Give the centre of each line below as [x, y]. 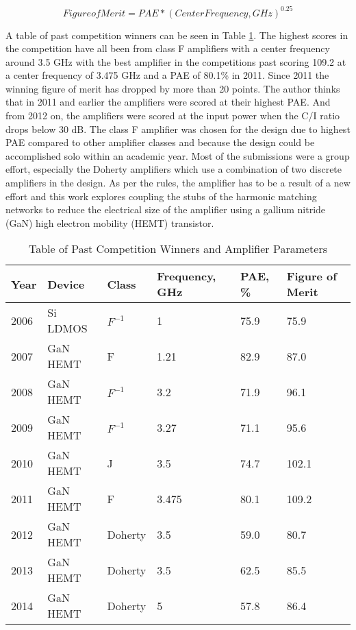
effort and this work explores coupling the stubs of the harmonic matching [161, 196]
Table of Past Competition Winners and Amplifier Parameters [178, 249]
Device [66, 284]
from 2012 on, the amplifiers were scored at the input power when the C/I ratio [173, 116]
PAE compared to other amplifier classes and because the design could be [160, 142]
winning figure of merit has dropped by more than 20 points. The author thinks [173, 88]
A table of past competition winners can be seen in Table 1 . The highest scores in [177, 35]
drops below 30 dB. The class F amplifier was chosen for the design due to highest [178, 129]
